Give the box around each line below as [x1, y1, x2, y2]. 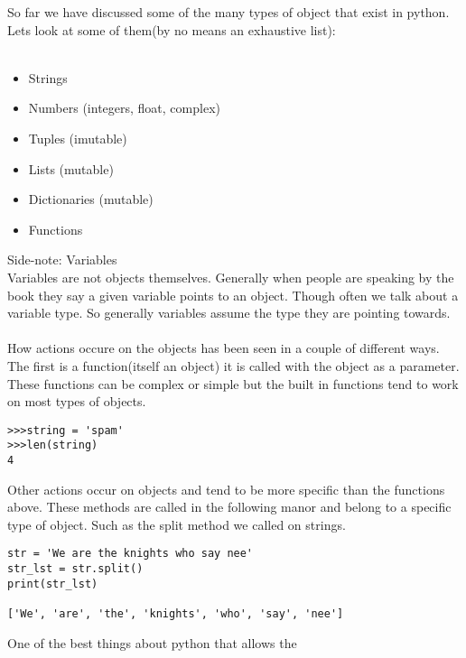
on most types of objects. [7, 392, 146, 411]
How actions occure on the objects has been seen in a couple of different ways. [7, 338, 440, 357]
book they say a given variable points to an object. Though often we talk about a [7, 285, 459, 304]
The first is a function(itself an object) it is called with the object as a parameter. [7, 356, 460, 375]
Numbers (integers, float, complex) [28, 98, 220, 117]
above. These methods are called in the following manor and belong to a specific [7, 497, 452, 516]
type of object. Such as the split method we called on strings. [7, 514, 346, 533]
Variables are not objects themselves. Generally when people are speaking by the [7, 267, 454, 286]
